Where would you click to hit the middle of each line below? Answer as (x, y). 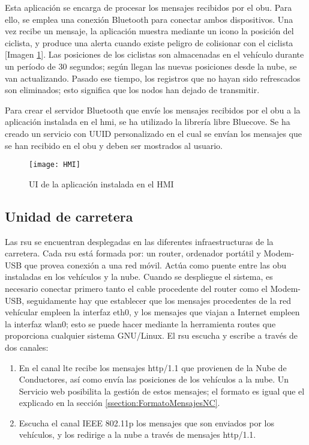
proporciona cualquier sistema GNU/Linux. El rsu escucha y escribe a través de (151, 335)
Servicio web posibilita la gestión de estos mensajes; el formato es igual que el (162, 391)
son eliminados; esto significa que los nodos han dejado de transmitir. (132, 90)
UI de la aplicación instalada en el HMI (101, 183)
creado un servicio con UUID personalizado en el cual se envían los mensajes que (153, 133)
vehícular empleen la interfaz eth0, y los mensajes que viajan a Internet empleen (152, 312)
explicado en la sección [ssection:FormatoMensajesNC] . (119, 403)
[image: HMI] (55, 165)
